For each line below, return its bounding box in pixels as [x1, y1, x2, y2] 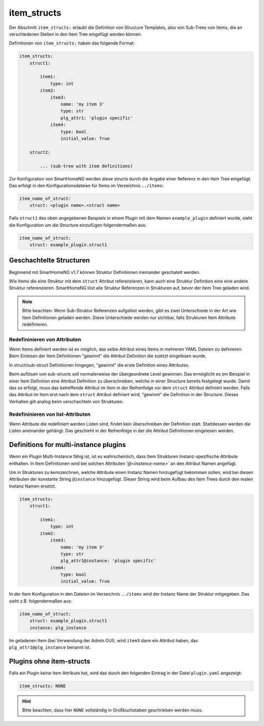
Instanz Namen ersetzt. [9, 483, 56, 489]
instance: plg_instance [29, 625, 87, 630]
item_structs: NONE [19, 683, 66, 689]
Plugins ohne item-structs [9, 657, 90, 665]
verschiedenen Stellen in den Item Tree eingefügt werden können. [9, 31, 142, 37]
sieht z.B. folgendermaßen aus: [9, 598, 72, 604]
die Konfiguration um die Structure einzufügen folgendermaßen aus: [9, 222, 147, 228]
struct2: [29, 150, 51, 155]
